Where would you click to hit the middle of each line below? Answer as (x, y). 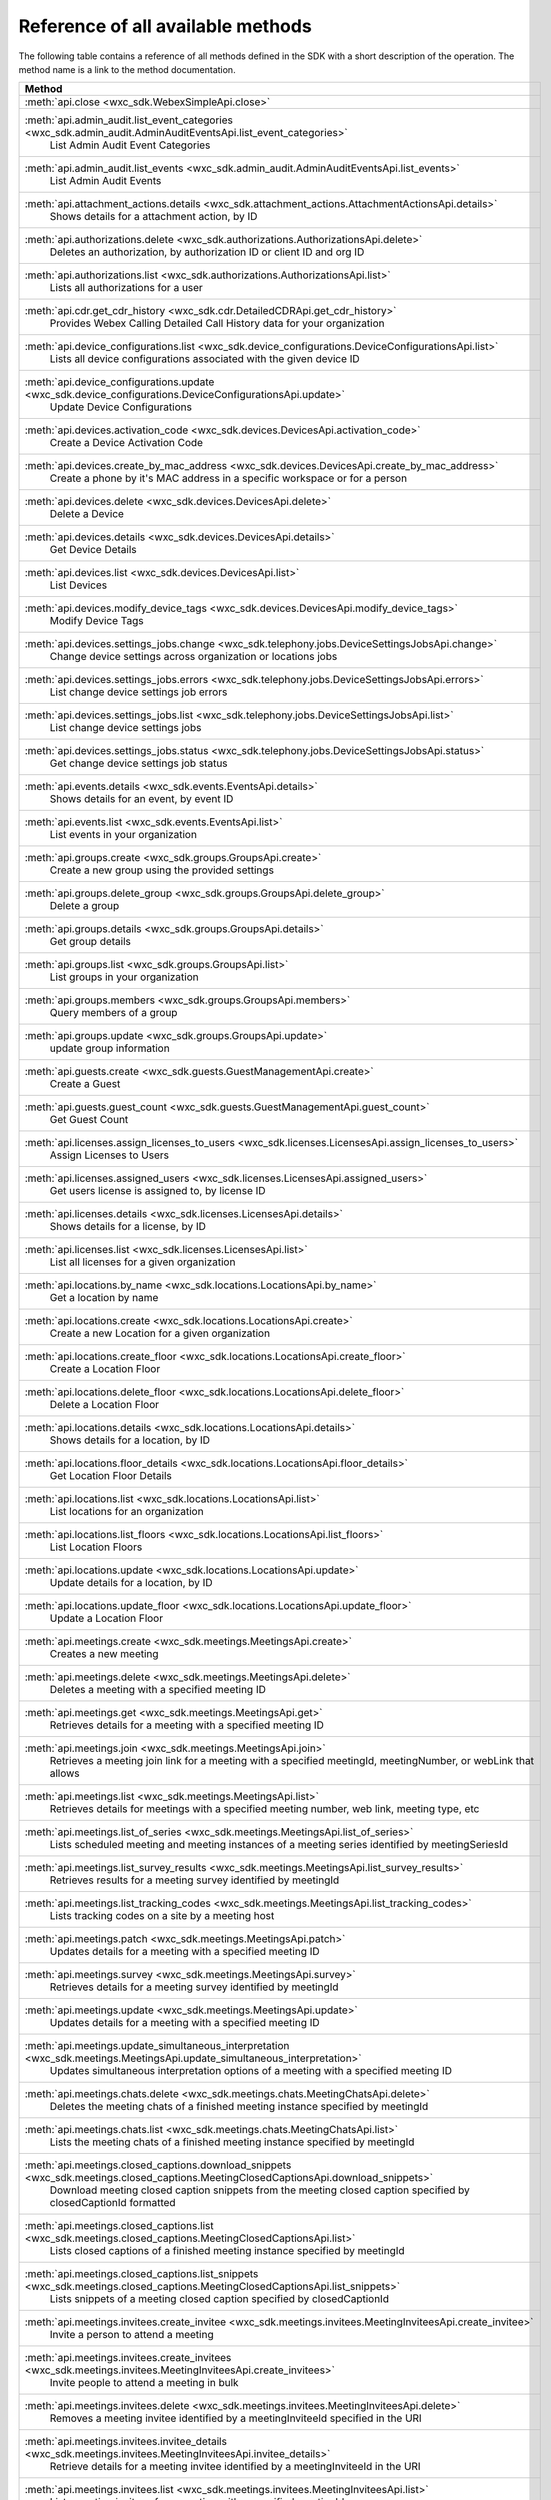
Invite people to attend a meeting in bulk (144, 2383)
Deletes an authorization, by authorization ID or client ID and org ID (207, 252)
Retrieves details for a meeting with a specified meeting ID (187, 1725)
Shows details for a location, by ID (129, 1440)
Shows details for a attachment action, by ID (153, 217)
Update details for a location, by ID (131, 1583)
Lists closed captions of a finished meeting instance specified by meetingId (227, 2251)
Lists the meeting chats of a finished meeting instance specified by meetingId (232, 2142)
